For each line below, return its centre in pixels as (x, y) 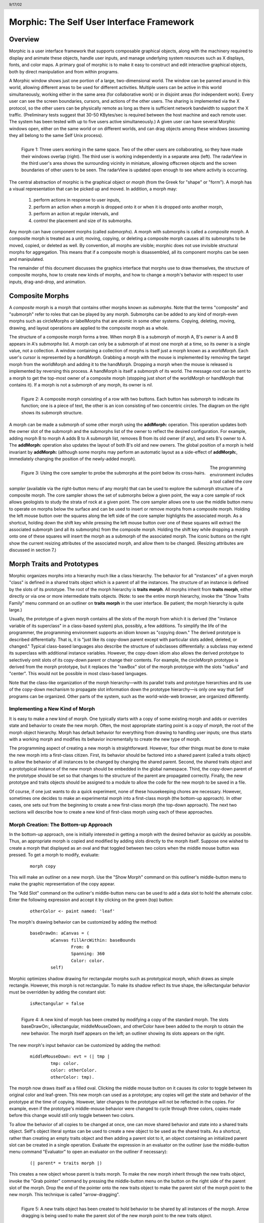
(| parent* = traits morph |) (66, 1163)
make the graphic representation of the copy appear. (62, 884)
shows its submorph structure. (52, 412)
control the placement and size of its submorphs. (83, 221)
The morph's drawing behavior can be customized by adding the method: (83, 922)
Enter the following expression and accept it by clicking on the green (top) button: (91, 900)
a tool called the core (231, 481)
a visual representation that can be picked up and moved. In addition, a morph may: (93, 189)
